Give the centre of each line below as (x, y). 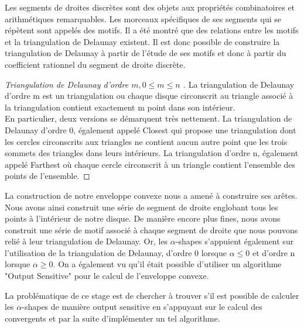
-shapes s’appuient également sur (235, 241)
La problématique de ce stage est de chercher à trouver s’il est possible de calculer (152, 295)
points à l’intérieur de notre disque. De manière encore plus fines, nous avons (143, 218)
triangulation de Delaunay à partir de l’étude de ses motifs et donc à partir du (146, 53)
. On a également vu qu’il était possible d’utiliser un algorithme (167, 264)
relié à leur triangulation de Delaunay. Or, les (86, 241)
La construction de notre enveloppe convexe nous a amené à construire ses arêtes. (151, 195)
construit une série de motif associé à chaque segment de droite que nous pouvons (151, 229)
